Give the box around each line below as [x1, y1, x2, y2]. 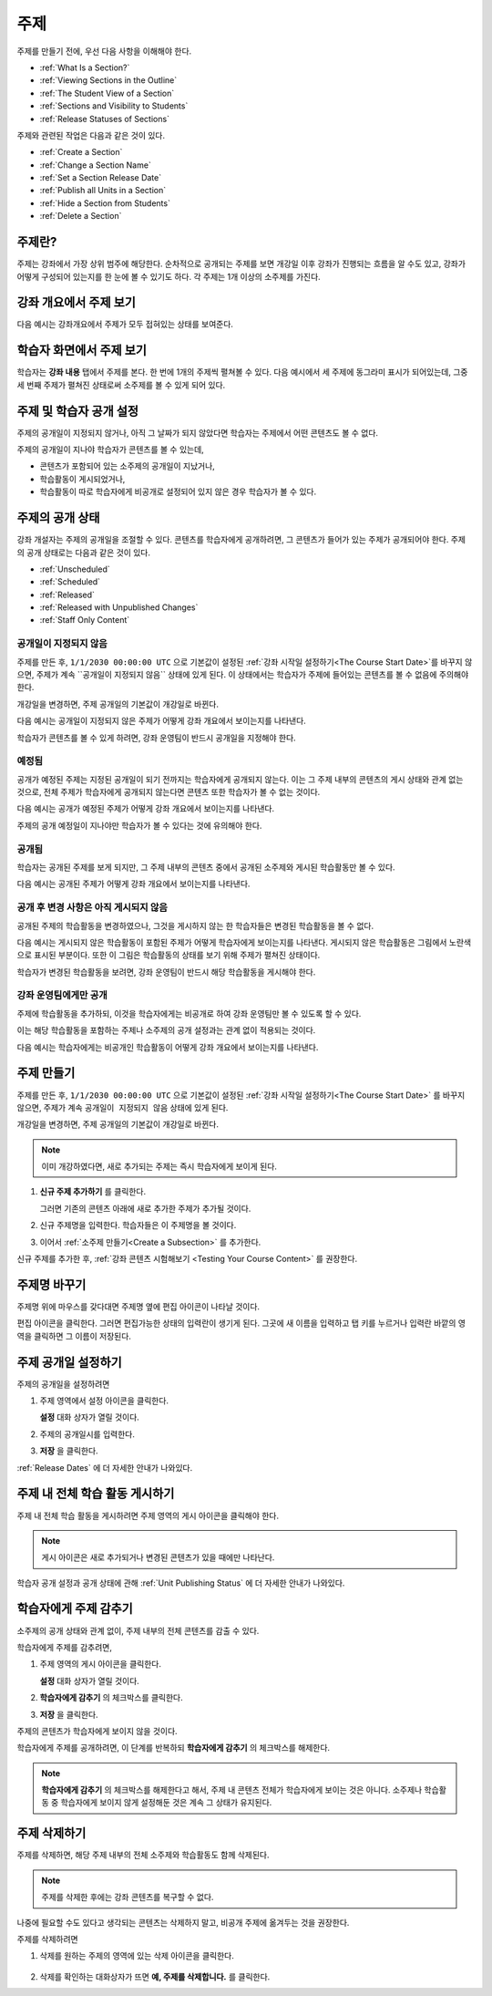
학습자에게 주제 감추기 [16, 1601, 134, 1617]
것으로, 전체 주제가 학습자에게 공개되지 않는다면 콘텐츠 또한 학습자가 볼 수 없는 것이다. [16, 787, 321, 798]
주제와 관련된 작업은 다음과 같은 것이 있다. [16, 129, 166, 140]
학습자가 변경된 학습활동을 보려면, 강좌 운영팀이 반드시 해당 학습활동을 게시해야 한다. [16, 967, 316, 977]
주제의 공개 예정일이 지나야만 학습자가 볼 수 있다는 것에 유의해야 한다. [16, 820, 262, 831]
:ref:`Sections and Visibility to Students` [39, 100, 189, 111]
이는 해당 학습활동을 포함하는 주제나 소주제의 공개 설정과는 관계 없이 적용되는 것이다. [16, 1025, 316, 1036]
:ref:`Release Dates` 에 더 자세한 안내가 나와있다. [16, 1462, 193, 1473]
